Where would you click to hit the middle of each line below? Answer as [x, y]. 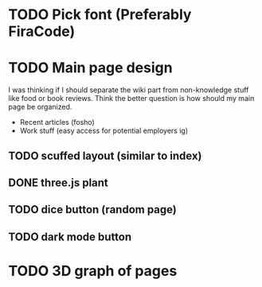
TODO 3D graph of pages [93, 271]
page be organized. [40, 107]
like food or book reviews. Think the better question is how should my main [131, 99]
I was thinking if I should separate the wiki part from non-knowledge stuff [129, 90]
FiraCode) [42, 31]
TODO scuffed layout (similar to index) [105, 155]
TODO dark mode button [70, 237]
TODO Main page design [90, 68]
